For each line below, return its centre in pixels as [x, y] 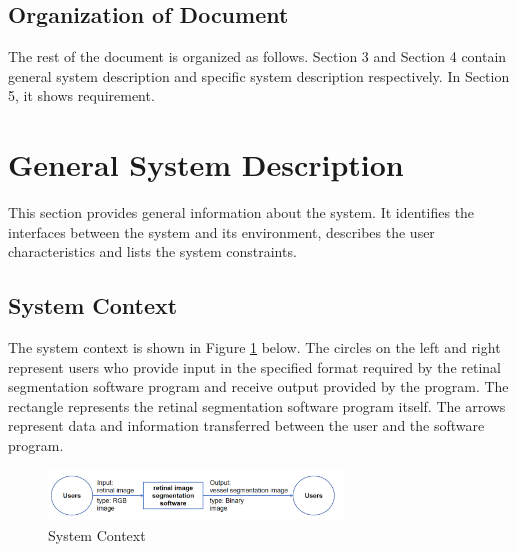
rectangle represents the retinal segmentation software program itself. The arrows [257, 405]
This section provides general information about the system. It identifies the [241, 212]
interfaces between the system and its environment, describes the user [221, 231]
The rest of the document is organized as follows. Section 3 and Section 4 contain [257, 56]
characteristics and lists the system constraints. [152, 251]
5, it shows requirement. [81, 95]
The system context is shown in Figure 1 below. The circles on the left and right [254, 347]
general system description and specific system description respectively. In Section [259, 75]
